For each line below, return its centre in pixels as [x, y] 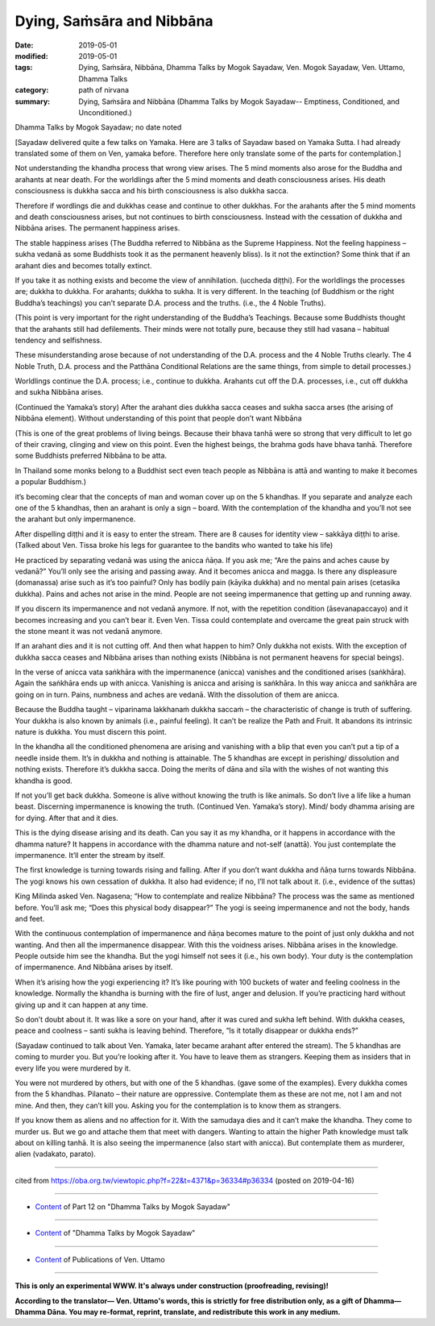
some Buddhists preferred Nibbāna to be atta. [91, 456]
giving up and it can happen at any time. [81, 1005]
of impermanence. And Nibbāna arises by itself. [94, 968]
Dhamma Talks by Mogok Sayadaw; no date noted [98, 127]
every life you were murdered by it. [73, 1068]
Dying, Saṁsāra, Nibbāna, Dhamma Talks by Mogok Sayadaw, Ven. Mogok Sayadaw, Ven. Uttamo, [242, 68]
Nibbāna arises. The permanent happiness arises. [97, 228]
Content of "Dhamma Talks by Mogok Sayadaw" [115, 1233]
